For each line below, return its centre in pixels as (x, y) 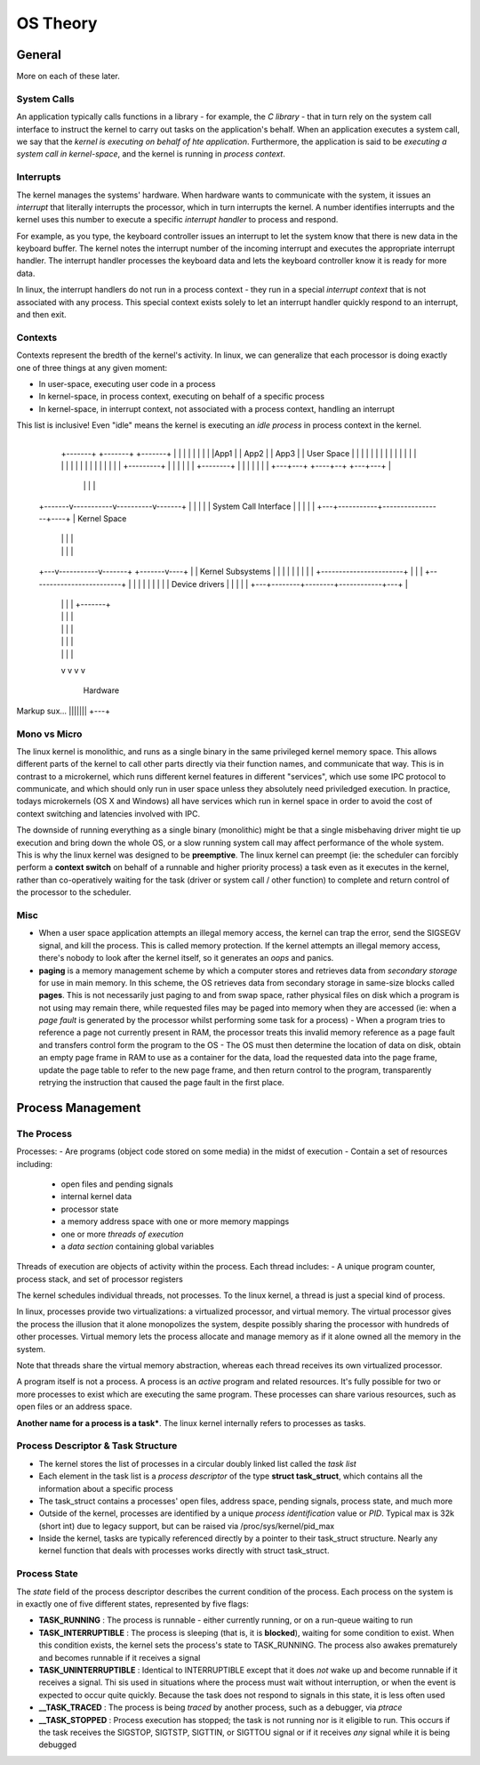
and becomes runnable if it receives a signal (120, 1657)
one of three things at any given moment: (92, 367)
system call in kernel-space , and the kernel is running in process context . (151, 154)
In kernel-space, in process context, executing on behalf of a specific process (181, 397)
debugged (58, 1745)
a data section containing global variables (138, 1246)
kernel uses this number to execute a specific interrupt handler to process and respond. (177, 220)
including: (35, 1164)
